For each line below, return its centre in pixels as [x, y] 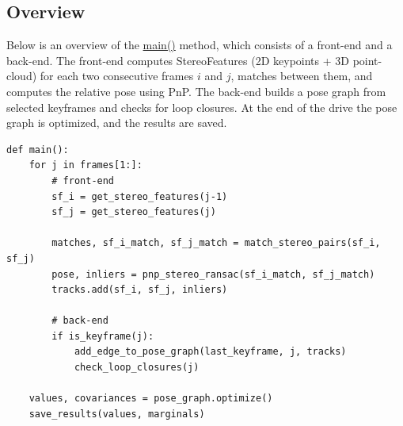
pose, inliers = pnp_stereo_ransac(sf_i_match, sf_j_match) [213, 274]
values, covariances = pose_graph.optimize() [151, 399]
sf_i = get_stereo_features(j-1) [140, 196]
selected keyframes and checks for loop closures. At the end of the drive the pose [202, 107]
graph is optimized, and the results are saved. [117, 123]
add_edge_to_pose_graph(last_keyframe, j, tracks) [210, 352]
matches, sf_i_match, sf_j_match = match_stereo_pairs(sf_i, [216, 243]
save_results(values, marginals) [117, 414]
